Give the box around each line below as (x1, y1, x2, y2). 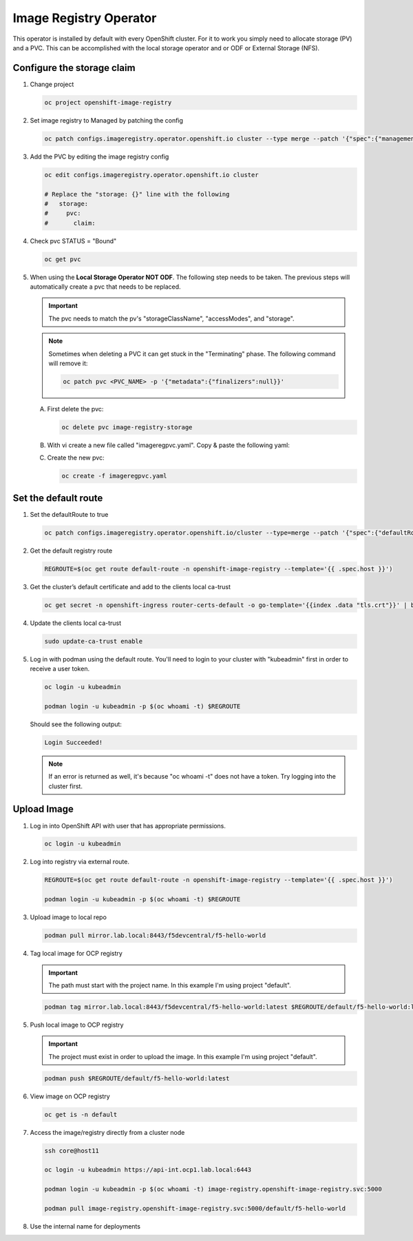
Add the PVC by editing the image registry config (30, 152, 169, 161)
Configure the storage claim (12, 62, 136, 74)
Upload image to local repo (30, 913, 107, 921)
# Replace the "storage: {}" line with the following (44, 190, 230, 198)
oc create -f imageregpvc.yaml (61, 472, 168, 480)
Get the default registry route (30, 546, 113, 555)
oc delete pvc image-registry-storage (61, 423, 193, 431)
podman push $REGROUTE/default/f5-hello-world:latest (44, 1074, 230, 1082)
